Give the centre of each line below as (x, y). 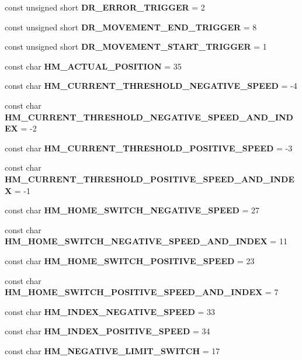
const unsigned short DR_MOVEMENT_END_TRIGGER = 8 (131, 27)
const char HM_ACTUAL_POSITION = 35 (93, 66)
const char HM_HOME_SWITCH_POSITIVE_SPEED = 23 (130, 260)
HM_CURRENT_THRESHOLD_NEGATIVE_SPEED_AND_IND (149, 117)
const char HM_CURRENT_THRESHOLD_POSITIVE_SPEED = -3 (149, 148)
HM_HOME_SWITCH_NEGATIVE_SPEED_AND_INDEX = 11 (146, 241)
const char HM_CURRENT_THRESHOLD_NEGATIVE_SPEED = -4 (151, 86)
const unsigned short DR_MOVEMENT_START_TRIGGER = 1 (136, 46)
